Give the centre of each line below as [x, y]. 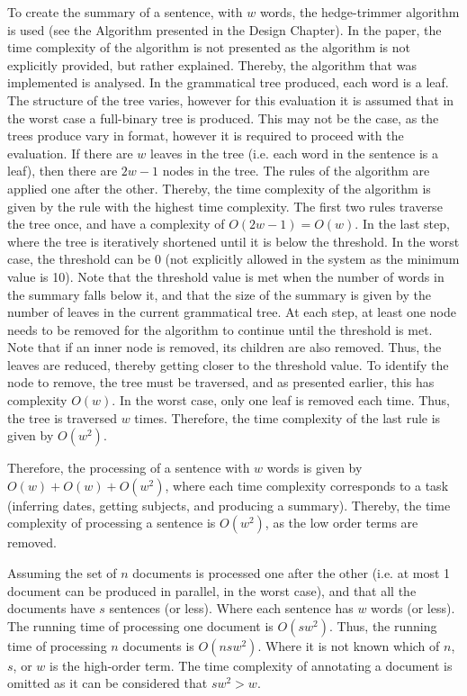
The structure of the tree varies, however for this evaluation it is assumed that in [231, 99]
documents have [51, 608]
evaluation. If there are [70, 153]
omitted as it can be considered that [108, 683]
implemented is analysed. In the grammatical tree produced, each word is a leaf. [228, 82]
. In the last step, [402, 224]
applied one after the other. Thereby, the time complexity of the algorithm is [219, 188]
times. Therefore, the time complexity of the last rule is [287, 417]
